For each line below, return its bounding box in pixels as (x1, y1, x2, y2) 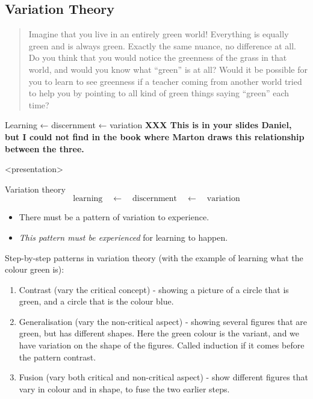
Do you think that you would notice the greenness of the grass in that (28, 51, 287, 64)
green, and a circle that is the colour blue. (19, 295, 174, 308)
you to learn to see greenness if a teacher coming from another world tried (28, 75, 302, 87)
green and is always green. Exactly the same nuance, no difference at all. (28, 39, 297, 52)
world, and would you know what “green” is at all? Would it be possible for (28, 63, 308, 75)
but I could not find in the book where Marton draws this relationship (5, 130, 305, 143)
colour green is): (5, 263, 64, 276)
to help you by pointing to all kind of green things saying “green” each (28, 87, 290, 99)
